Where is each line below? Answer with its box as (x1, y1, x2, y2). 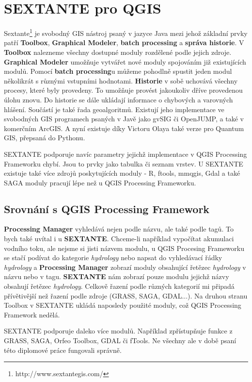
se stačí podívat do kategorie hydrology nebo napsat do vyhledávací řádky (4, 252, 222, 263)
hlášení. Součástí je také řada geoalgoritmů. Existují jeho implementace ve (4, 104, 224, 114)
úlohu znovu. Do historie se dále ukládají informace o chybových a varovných (4, 94, 233, 104)
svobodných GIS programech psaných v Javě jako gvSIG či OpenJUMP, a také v (4, 114, 244, 124)
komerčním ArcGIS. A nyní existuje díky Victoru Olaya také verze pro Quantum (4, 123, 244, 133)
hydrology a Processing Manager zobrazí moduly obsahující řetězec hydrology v (4, 262, 246, 272)
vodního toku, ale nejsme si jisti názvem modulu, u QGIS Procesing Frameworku (4, 243, 244, 253)
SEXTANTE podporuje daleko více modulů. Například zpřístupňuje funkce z (4, 326, 233, 336)
